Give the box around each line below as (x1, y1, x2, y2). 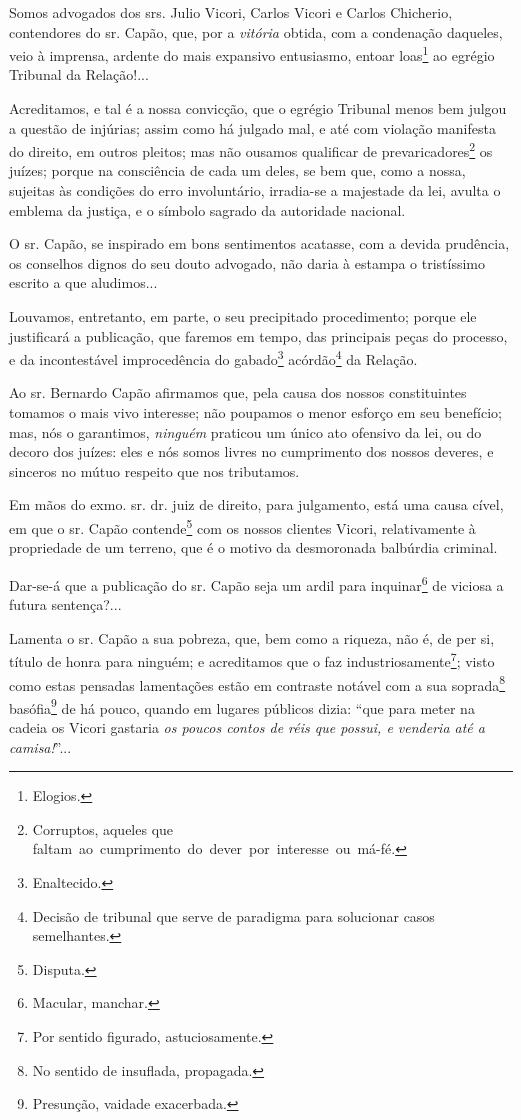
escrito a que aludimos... (9, 272, 158, 293)
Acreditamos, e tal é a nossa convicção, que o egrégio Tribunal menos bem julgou (9, 98, 507, 119)
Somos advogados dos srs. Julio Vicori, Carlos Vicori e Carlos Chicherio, (9, 2, 453, 22)
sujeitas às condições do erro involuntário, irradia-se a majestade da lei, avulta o (9, 180, 501, 201)
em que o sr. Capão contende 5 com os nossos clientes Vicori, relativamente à (9, 515, 476, 538)
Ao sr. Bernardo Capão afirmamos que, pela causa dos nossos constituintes (9, 382, 467, 403)
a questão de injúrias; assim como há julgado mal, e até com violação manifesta (9, 117, 496, 138)
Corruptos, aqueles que (32, 818, 174, 839)
